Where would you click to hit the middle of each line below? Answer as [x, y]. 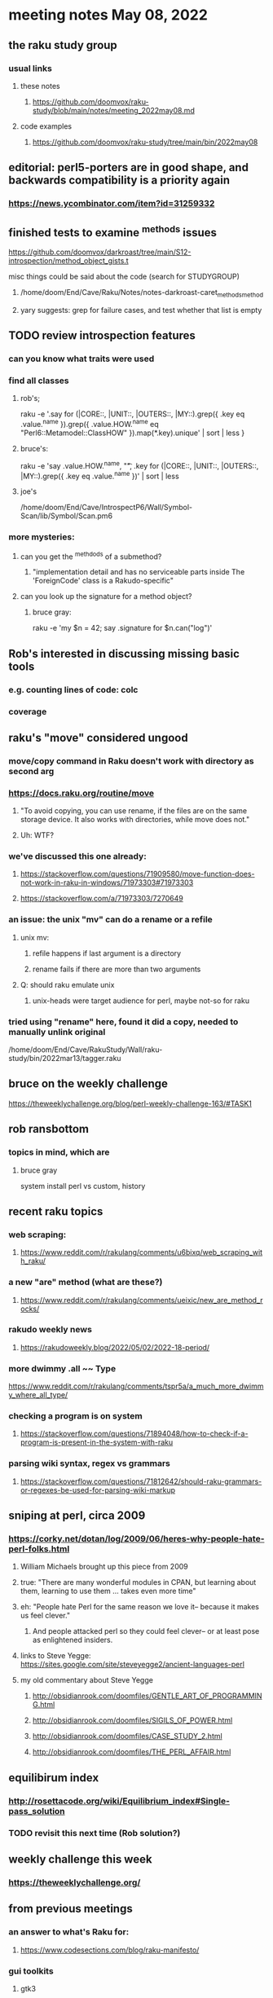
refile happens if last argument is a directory [107, 953]
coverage [28, 711]
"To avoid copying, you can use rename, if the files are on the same [133, 811]
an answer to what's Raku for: [69, 1932]
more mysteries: [42, 537]
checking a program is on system [75, 1416]
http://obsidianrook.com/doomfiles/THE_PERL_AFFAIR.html [132, 1752]
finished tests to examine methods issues [113, 231]
